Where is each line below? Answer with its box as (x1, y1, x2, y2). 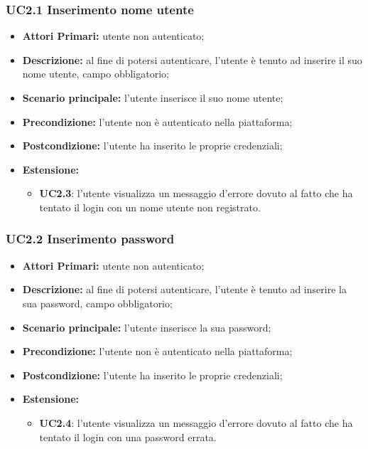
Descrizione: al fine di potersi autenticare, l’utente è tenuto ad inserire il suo (22, 52, 362, 67)
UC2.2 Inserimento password (6, 230, 175, 248)
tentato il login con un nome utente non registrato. (39, 199, 261, 214)
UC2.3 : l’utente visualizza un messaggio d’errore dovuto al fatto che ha (39, 186, 353, 201)
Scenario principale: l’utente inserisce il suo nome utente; (22, 90, 283, 105)
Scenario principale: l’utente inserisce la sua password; (22, 319, 271, 334)
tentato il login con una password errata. (39, 429, 217, 444)
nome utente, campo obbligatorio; (22, 66, 169, 81)
